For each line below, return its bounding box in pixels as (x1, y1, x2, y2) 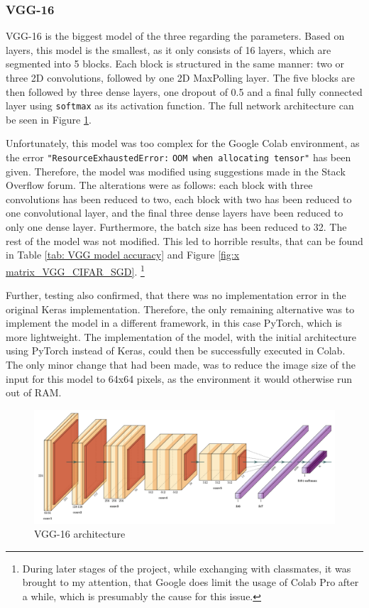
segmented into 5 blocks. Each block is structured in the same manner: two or (6, 56, 345, 71)
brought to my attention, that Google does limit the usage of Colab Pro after (22, 575, 359, 590)
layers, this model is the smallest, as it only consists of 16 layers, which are (6, 42, 331, 57)
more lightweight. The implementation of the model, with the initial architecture (6, 329, 357, 344)
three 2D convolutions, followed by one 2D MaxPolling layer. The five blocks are (6, 70, 356, 85)
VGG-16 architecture (34, 526, 126, 541)
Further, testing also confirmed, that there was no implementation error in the (6, 288, 346, 303)
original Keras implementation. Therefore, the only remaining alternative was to (6, 301, 355, 316)
